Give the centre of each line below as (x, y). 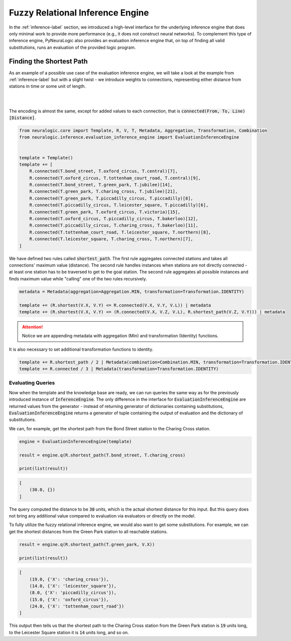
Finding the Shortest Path (48, 61)
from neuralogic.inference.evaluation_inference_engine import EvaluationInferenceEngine (129, 137)
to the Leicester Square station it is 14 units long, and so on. (69, 632)
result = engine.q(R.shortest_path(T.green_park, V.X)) (87, 544)
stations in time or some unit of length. (47, 86)
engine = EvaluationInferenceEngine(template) (75, 441)
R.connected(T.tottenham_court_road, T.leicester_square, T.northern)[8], (120, 232)
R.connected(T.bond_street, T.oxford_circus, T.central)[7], (104, 171)
